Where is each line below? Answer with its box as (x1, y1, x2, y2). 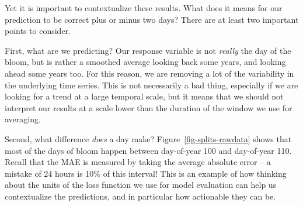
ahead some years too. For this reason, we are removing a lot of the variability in (5, 67, 294, 79)
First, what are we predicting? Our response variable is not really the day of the (5, 44, 291, 56)
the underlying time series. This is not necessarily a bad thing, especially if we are (5, 78, 298, 91)
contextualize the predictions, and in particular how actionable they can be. (5, 190, 276, 202)
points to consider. (5, 25, 71, 37)
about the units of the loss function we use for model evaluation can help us (5, 178, 277, 191)
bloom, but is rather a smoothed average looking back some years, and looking (5, 56, 286, 68)
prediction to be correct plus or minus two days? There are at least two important (5, 13, 299, 25)
